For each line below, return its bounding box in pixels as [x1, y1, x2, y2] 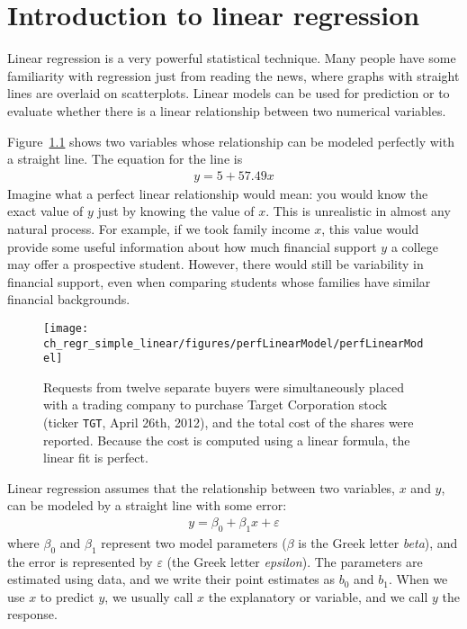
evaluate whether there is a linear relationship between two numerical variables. [7, 101, 446, 120]
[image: [43, 321, 89, 335]
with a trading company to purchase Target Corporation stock [43, 395, 388, 414]
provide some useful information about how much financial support [7, 237, 377, 256]
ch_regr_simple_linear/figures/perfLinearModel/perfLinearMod [43, 337, 424, 350]
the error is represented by [7, 552, 153, 571]
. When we [389, 570, 448, 589]
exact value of [7, 202, 84, 220]
